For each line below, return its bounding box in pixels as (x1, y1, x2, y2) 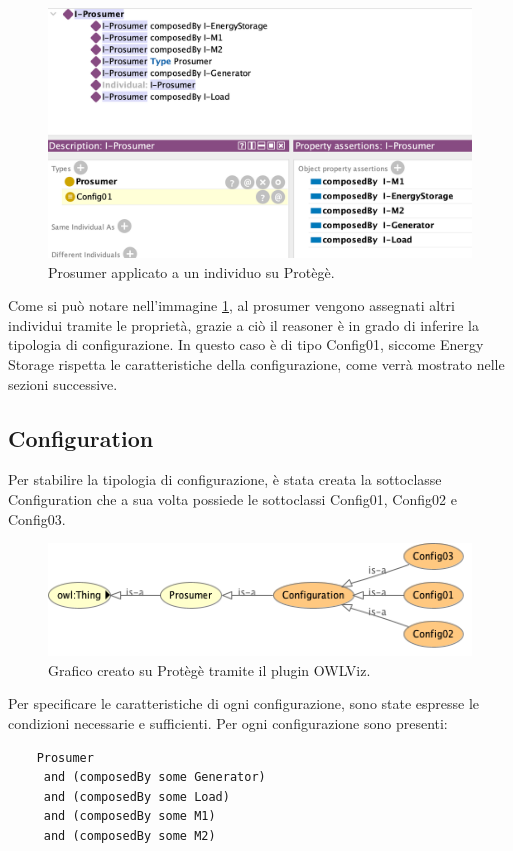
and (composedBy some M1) (43, 809, 216, 824)
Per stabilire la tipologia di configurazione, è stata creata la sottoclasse (8, 469, 442, 490)
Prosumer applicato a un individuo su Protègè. (48, 261, 335, 282)
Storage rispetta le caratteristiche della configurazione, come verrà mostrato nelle (8, 354, 505, 375)
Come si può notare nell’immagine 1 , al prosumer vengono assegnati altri (8, 295, 455, 316)
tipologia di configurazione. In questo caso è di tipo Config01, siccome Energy (8, 334, 484, 355)
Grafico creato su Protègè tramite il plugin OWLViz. (48, 659, 371, 680)
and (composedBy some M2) (43, 828, 216, 843)
